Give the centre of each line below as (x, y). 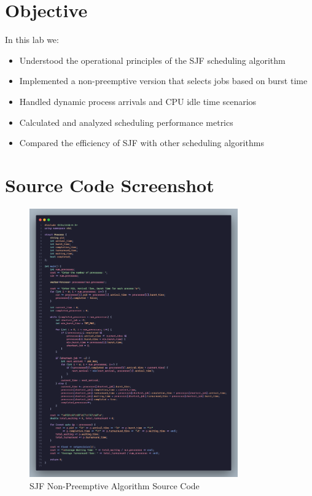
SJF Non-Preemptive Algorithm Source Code (115, 485)
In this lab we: (32, 40)
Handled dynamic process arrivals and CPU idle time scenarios (138, 101)
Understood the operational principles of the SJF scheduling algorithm (152, 60)
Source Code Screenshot (110, 184)
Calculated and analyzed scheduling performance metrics (126, 122)
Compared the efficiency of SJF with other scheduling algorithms (142, 143)
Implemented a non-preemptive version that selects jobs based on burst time (163, 81)
